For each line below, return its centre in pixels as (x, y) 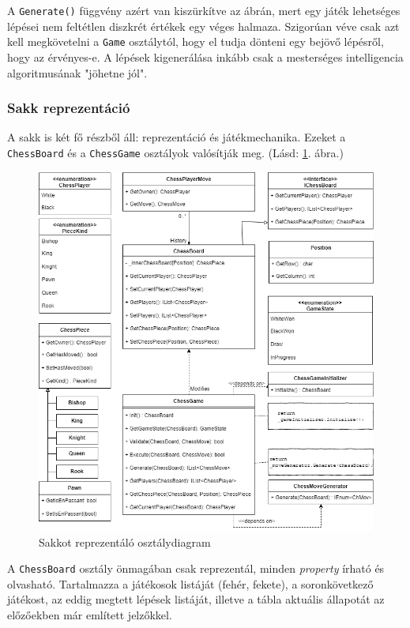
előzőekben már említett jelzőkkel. (90, 615)
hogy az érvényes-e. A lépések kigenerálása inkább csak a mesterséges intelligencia (205, 56)
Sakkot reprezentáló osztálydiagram (125, 542)
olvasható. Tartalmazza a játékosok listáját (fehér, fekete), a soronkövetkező (190, 583)
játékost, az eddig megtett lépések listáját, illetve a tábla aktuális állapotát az (196, 599)
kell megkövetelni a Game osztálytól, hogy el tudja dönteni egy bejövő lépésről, (196, 41)
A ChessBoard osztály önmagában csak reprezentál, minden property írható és (196, 568)
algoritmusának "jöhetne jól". (77, 72)
